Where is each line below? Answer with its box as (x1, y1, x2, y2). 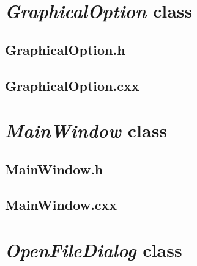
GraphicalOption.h (5, 40, 125, 59)
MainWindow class (5, 118, 168, 143)
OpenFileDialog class (5, 237, 182, 263)
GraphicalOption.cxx (5, 76, 139, 95)
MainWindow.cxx (5, 195, 117, 214)
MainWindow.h (5, 159, 103, 178)
